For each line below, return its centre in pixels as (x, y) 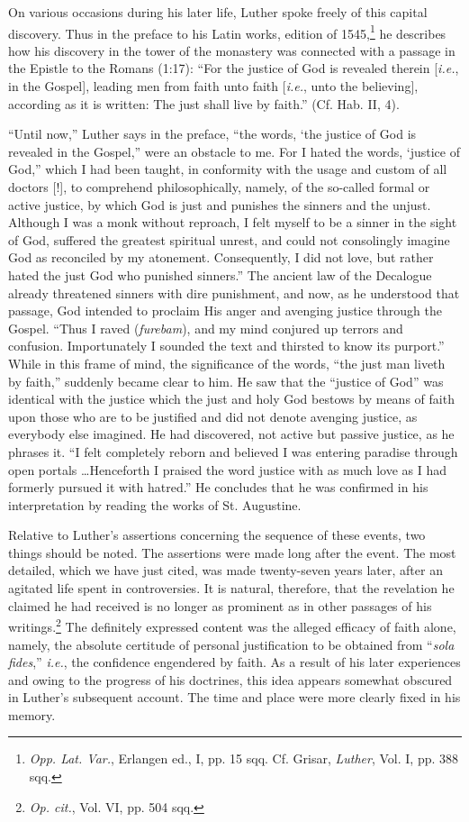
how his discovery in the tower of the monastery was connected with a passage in (232, 50)
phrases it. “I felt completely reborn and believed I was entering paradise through (233, 451)
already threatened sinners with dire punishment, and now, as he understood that (234, 292)
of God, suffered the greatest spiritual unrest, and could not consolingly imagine (229, 239)
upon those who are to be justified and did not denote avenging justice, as (213, 416)
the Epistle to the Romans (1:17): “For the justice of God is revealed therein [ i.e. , (234, 68)
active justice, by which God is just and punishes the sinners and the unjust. (220, 204)
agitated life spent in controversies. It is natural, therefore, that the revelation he (231, 588)
